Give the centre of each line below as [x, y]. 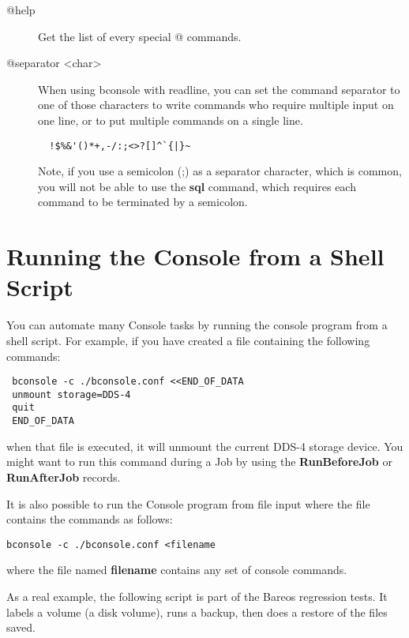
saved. [21, 627]
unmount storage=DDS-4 [71, 394]
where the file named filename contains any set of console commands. [177, 570]
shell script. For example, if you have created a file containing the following [188, 340]
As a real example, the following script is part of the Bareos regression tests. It [197, 596]
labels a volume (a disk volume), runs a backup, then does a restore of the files [197, 612]
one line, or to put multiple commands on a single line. [171, 120]
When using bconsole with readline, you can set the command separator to [219, 89]
